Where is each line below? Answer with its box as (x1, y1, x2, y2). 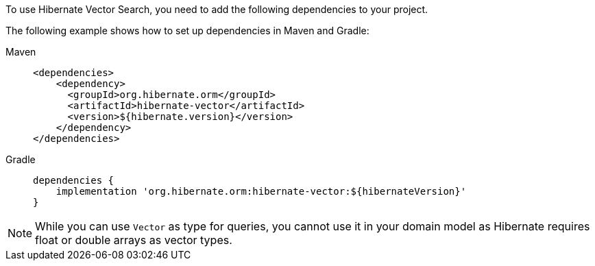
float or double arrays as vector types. (35, 233, 232, 247)
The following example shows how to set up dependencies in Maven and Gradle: (5, 25, 369, 36)
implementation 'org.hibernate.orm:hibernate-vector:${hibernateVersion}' (56, 186, 467, 197)
